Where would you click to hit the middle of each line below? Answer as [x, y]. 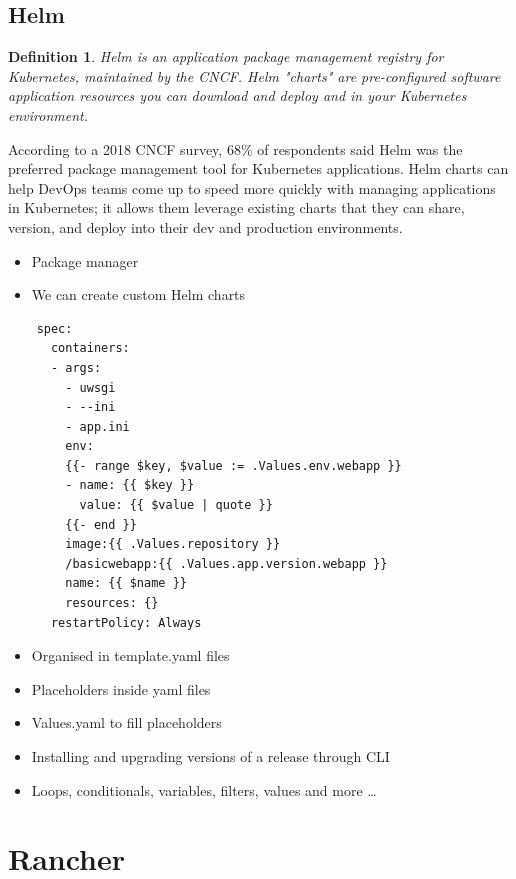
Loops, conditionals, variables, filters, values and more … [204, 789]
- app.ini [97, 426]
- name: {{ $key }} [130, 485]
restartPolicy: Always [126, 622]
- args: [76, 367]
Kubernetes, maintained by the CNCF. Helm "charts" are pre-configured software [254, 75]
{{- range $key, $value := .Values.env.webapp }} [233, 465]
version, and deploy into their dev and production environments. [205, 226]
